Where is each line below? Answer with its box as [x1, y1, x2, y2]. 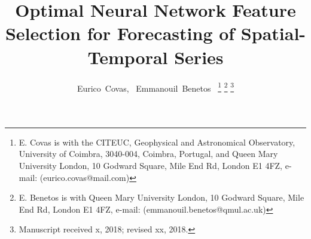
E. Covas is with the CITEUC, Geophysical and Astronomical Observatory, [19, 135, 295, 148]
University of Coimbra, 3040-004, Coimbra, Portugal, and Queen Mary [19, 147, 278, 160]
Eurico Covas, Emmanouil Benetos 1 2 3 [77, 80, 234, 94]
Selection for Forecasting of [5, 21, 235, 46]
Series [174, 44, 224, 69]
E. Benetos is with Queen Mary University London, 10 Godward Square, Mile [19, 191, 304, 204]
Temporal [87, 44, 168, 69]
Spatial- [240, 21, 306, 46]
